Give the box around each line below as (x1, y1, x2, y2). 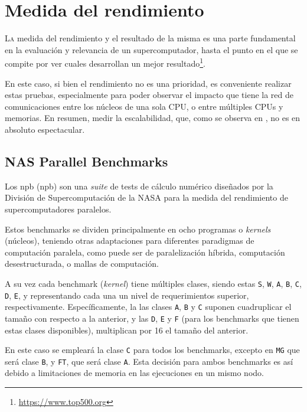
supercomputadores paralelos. (5, 202, 112, 215)
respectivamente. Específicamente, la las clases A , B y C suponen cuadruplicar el (5, 300, 292, 313)
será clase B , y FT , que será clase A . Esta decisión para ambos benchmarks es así (5, 355, 293, 367)
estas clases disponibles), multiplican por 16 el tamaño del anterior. (5, 323, 249, 336)
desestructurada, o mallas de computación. (5, 257, 159, 270)
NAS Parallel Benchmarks (5, 152, 168, 170)
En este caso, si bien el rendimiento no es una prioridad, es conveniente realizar (5, 77, 292, 89)
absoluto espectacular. (5, 123, 85, 135)
